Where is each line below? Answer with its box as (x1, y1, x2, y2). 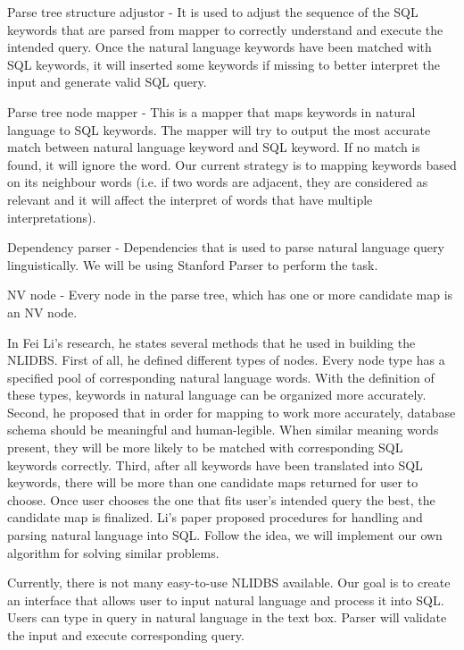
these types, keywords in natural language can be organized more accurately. (7, 385, 427, 404)
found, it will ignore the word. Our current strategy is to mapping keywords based (7, 155, 457, 173)
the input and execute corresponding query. (7, 626, 244, 644)
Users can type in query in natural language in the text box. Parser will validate (7, 608, 447, 627)
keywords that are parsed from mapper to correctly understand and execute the (7, 20, 443, 38)
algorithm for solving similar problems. (7, 543, 220, 561)
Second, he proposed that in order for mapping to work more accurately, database (7, 402, 456, 421)
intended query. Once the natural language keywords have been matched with (7, 38, 432, 56)
